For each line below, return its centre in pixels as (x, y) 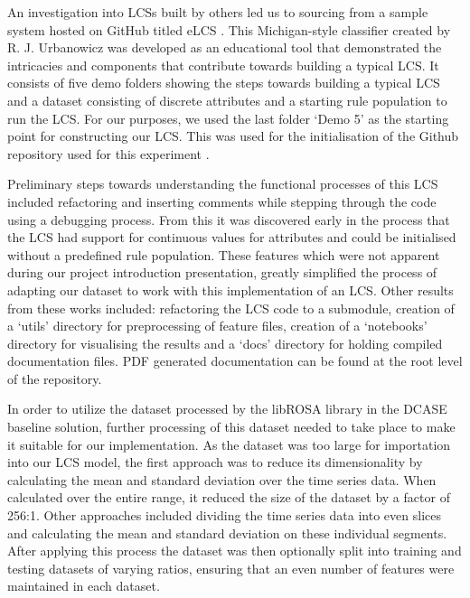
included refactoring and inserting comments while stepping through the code (222, 201)
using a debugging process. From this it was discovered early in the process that (229, 219)
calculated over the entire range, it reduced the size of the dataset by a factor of (229, 497)
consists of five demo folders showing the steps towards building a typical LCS (224, 83)
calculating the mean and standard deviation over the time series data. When (222, 479)
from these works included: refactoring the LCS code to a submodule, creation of (231, 308)
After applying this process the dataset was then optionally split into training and (235, 551)
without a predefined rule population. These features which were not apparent (224, 254)
